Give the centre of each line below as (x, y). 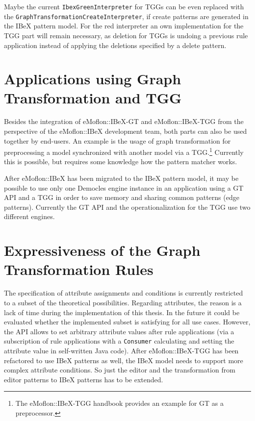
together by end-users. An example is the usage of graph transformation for (117, 140)
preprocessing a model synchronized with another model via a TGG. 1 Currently (124, 151)
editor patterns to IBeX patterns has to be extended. (84, 379)
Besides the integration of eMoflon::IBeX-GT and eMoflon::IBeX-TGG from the (124, 121)
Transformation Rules (79, 269)
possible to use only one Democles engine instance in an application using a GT (124, 187)
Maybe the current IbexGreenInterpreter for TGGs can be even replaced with (124, 6)
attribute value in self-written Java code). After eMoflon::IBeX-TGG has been (121, 350)
